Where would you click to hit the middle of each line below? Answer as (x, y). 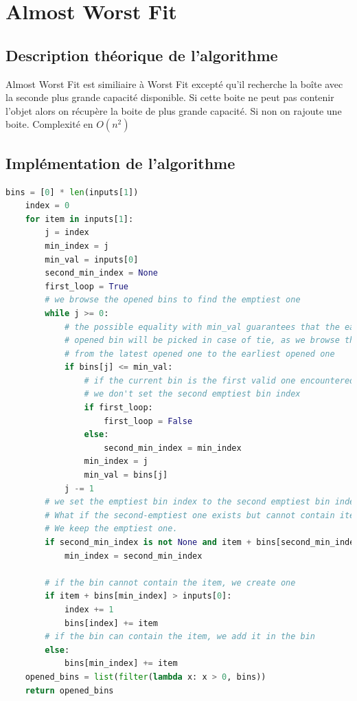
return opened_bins (69, 690)
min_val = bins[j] (126, 475)
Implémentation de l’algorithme (120, 163)
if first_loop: (118, 408)
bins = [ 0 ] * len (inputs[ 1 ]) (72, 192)
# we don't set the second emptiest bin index (192, 394)
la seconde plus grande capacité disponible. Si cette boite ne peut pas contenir (170, 97)
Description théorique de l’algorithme (142, 55)
